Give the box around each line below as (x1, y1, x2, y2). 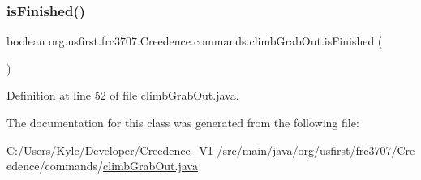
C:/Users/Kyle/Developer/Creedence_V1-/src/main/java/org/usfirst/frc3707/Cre (6, 141, 415, 158)
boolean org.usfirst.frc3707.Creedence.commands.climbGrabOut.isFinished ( (6, 32, 383, 49)
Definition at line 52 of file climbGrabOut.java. (6, 87, 239, 104)
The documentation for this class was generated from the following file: (6, 114, 359, 131)
